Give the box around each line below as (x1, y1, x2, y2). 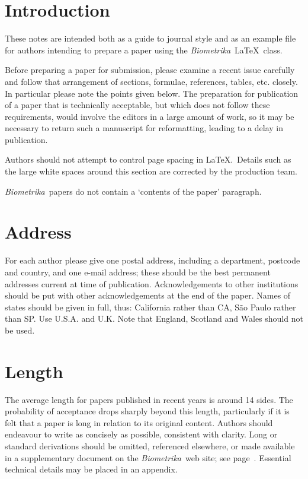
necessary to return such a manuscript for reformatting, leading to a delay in (5, 122, 283, 134)
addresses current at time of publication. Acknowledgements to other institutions (5, 277, 299, 290)
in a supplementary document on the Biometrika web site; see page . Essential (5, 451, 291, 464)
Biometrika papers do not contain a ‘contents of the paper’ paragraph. (5, 185, 262, 197)
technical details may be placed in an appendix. (5, 463, 178, 475)
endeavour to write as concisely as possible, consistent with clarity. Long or (5, 428, 278, 440)
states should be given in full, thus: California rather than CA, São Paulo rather (5, 300, 296, 313)
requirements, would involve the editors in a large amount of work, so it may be (5, 110, 294, 122)
